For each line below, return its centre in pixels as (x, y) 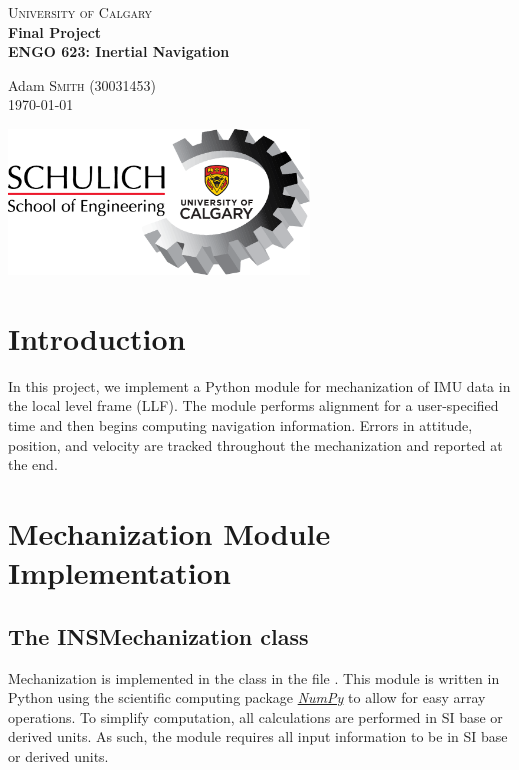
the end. (33, 464)
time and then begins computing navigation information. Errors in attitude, (240, 425)
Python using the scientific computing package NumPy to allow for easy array (247, 697)
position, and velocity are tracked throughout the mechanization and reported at (255, 444)
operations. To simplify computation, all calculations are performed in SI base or (255, 716)
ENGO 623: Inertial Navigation (119, 51)
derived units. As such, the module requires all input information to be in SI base (258, 736)
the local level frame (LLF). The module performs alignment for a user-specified (253, 405)
